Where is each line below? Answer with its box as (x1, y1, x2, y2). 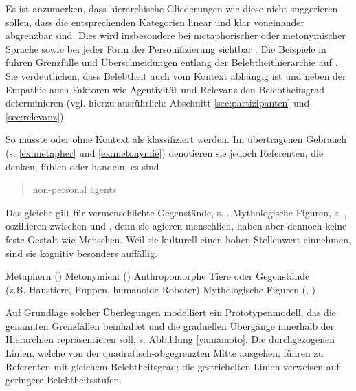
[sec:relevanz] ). (5, 109, 67, 123)
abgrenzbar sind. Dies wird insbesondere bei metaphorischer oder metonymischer (5, 28, 346, 43)
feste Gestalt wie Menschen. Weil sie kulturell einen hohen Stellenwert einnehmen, (5, 232, 351, 246)
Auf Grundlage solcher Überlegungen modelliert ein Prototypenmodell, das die (5, 305, 336, 320)
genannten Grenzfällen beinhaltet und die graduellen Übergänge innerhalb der (5, 318, 335, 333)
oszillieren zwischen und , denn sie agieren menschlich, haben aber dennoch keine (5, 219, 347, 233)
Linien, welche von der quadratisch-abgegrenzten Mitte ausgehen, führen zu (5, 346, 324, 360)
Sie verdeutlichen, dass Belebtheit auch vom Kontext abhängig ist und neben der (5, 68, 346, 82)
